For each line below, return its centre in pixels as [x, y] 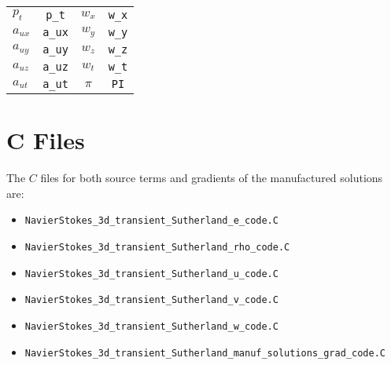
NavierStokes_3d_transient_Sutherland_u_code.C [151, 274]
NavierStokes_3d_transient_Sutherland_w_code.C [151, 326]
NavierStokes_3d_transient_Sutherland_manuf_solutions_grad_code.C [205, 353]
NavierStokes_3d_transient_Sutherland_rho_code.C [157, 247]
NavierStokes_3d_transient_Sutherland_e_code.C [151, 221]
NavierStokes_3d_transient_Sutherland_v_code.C [151, 300]
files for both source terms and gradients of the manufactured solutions [212, 178]
